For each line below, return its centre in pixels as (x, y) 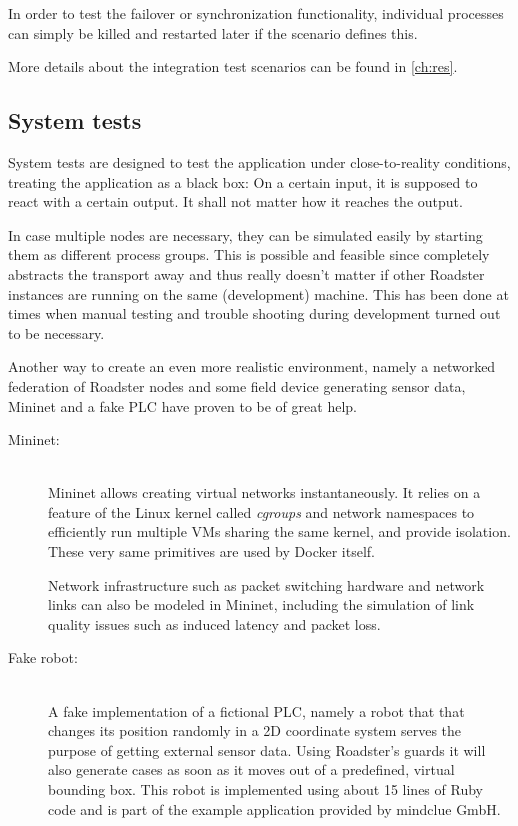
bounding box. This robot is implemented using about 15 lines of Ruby (265, 789)
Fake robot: (43, 657)
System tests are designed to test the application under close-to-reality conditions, (259, 161)
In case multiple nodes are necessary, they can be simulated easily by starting (245, 234)
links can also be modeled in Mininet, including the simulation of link (261, 604)
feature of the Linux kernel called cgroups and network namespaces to (261, 511)
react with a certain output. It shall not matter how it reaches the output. (235, 201)
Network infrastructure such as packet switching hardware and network (266, 584)
